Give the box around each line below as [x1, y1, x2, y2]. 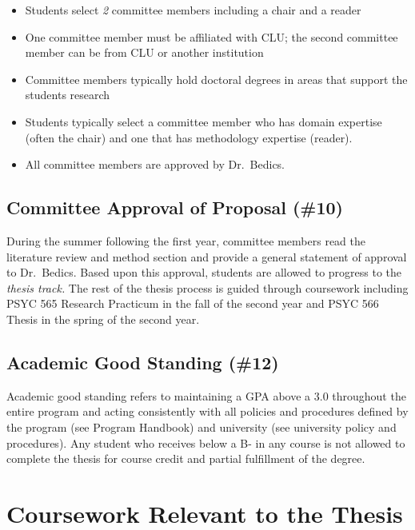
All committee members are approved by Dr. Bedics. [25, 156, 285, 173]
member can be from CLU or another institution [25, 44, 264, 61]
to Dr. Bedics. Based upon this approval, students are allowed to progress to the [6, 264, 402, 281]
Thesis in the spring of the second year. [6, 310, 200, 327]
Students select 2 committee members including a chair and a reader [25, 2, 361, 18]
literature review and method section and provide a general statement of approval [6, 248, 407, 265]
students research [25, 86, 110, 103]
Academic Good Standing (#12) [6, 349, 279, 374]
